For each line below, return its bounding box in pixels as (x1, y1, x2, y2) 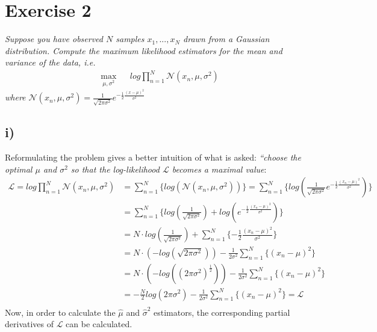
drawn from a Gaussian (183, 32, 270, 45)
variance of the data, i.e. (5, 56, 96, 69)
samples (116, 32, 145, 45)
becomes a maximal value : (172, 162, 267, 175)
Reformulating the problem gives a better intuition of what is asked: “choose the (5, 151, 301, 164)
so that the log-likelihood (70, 162, 160, 175)
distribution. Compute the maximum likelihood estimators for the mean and (5, 44, 282, 57)
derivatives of (5, 318, 54, 330)
